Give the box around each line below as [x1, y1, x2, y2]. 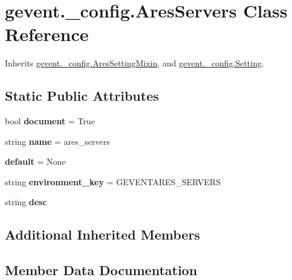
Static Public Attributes [5, 86, 159, 105]
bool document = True [5, 115, 95, 127]
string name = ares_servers [5, 135, 110, 147]
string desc [5, 196, 47, 208]
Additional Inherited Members [5, 225, 200, 244]
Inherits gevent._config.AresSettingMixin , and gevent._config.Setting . [5, 57, 264, 69]
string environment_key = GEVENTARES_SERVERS [5, 175, 221, 188]
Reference [5, 22, 89, 46]
